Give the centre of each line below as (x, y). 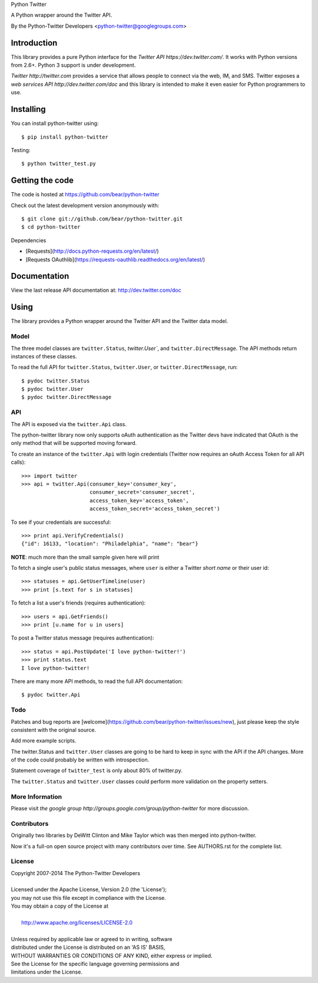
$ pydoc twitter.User (52, 389)
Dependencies (29, 240)
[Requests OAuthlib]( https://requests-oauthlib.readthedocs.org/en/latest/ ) (115, 259)
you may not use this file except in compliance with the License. (88, 898)
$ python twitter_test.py (59, 164)
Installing (29, 109)
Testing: (21, 150)
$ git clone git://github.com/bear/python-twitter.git (102, 219)
